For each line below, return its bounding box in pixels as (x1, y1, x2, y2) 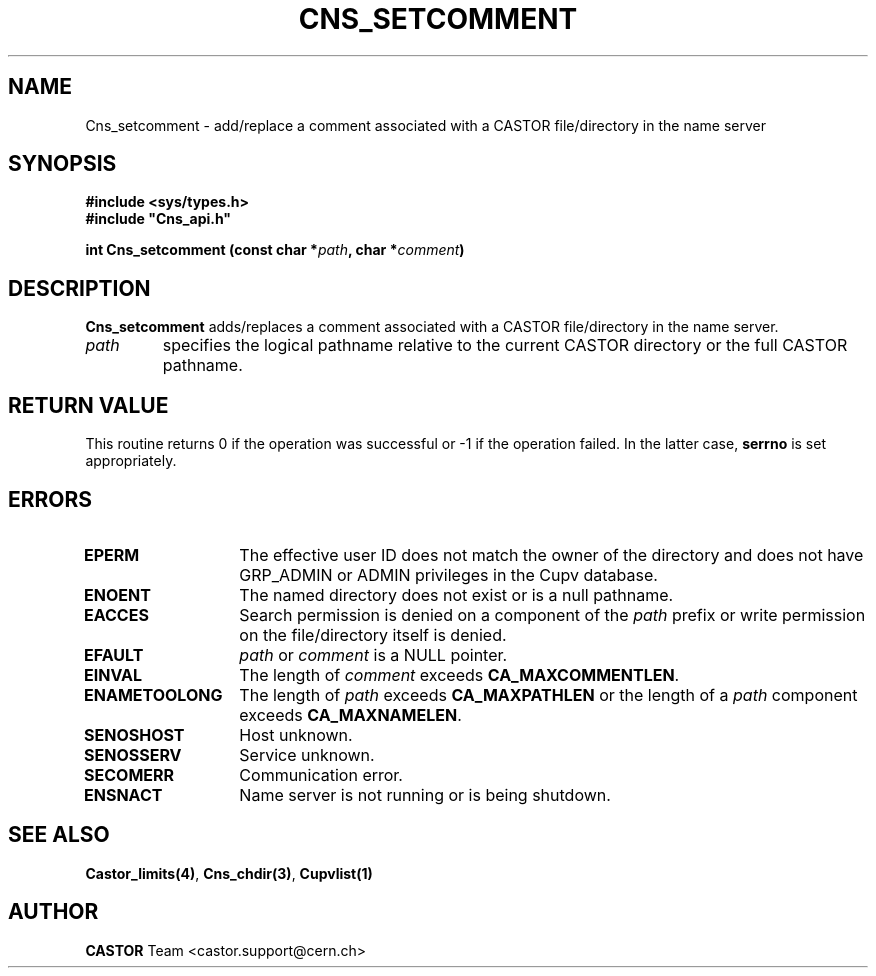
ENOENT (84, 584, 151, 605)
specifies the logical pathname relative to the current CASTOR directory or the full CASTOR (162, 335, 848, 356)
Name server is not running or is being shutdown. (239, 784, 611, 805)
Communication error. (239, 764, 403, 785)
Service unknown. (239, 744, 375, 765)
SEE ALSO (8, 822, 110, 848)
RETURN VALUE (8, 392, 169, 418)
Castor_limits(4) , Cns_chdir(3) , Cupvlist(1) (85, 864, 373, 882)
